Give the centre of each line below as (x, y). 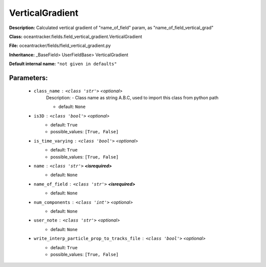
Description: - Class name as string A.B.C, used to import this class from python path (132, 97)
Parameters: (28, 78)
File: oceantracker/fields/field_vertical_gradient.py (60, 46)
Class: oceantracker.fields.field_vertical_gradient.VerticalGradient (76, 37)
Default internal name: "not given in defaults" (63, 64)
